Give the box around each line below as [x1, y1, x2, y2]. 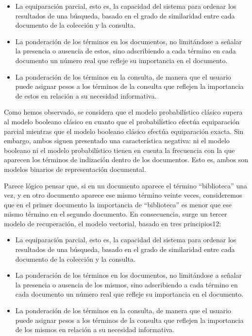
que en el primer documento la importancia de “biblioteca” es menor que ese [4, 199, 232, 209]
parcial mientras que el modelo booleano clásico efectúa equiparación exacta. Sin [4, 126, 244, 136]
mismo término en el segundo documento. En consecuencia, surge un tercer [4, 209, 227, 219]
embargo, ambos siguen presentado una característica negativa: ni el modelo [4, 135, 230, 146]
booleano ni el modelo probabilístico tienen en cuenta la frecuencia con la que [4, 145, 235, 155]
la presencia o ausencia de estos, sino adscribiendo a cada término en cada [15, 46, 236, 56]
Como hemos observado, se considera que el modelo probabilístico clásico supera [4, 107, 243, 117]
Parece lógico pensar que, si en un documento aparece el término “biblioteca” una [4, 180, 247, 190]
